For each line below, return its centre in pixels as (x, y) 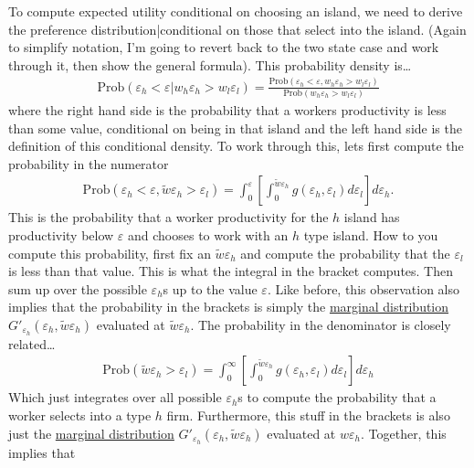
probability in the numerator (89, 163)
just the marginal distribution (91, 433)
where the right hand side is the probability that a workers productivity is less (227, 110)
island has (372, 217)
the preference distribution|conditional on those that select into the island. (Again (237, 29)
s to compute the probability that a (337, 397)
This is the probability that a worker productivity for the (169, 217)
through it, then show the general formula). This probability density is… (210, 64)
